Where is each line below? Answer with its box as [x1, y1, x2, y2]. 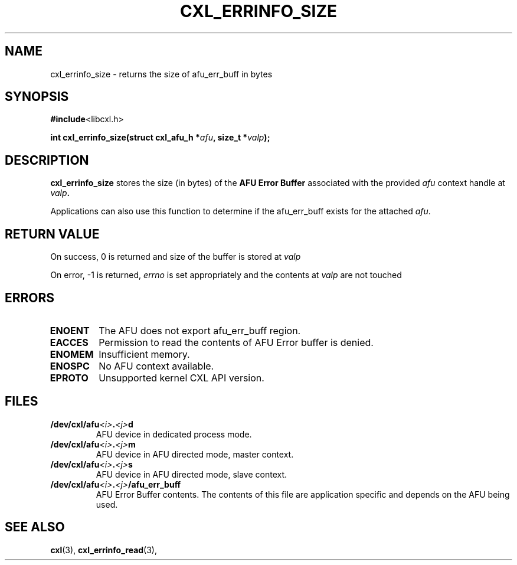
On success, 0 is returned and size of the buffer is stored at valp [50, 252, 301, 262]
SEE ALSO [5, 520, 65, 535]
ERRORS [5, 290, 55, 305]
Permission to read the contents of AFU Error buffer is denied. [99, 336, 374, 348]
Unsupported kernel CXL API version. [99, 371, 264, 384]
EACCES [50, 336, 89, 348]
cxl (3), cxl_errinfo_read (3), [50, 544, 158, 555]
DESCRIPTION [5, 152, 89, 168]
